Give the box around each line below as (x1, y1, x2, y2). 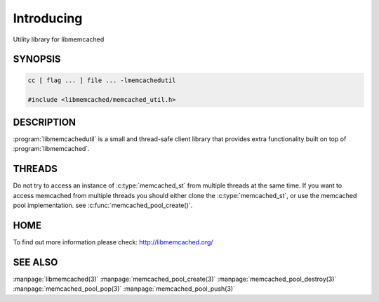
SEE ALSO (13, 256, 58, 268)
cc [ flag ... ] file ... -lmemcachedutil (27, 76, 176, 84)
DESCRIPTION (13, 116, 77, 128)
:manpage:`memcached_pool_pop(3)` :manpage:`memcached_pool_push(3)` (13, 284, 235, 293)
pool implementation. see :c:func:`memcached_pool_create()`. (13, 201, 193, 209)
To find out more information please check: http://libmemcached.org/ (13, 237, 213, 246)
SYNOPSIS (13, 53, 61, 65)
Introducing (13, 11, 83, 26)
